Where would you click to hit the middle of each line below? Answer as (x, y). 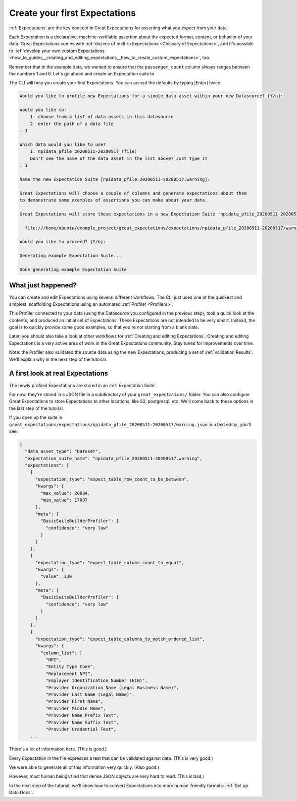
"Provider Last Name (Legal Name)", (90, 694)
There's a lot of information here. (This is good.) (58, 749)
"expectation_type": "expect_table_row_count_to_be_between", (112, 479)
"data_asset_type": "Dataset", (63, 451)
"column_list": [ (61, 653)
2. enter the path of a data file (72, 124)
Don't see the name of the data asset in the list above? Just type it (119, 158)
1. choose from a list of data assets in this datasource (102, 117)
